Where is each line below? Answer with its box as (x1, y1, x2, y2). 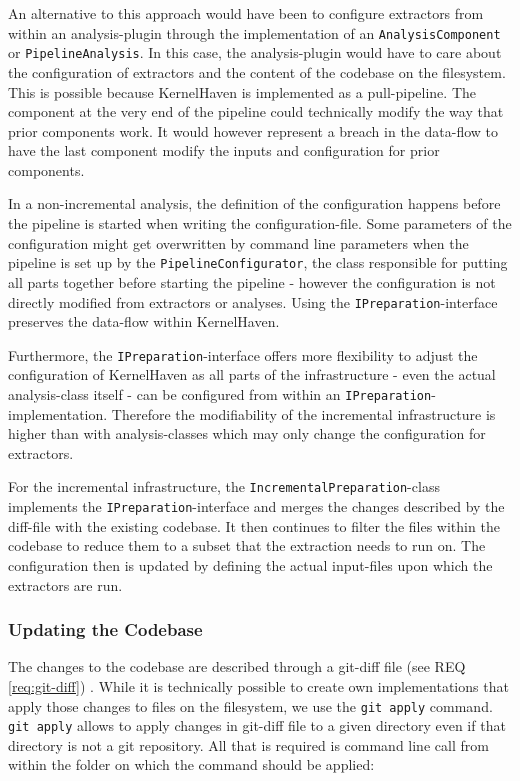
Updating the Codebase (8, 617, 203, 642)
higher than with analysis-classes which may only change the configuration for (8, 423, 486, 444)
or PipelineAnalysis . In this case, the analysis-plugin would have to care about (8, 42, 502, 63)
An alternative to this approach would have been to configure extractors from (8, 3, 484, 23)
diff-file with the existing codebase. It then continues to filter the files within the (8, 515, 500, 536)
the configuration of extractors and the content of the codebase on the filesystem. (8, 61, 506, 82)
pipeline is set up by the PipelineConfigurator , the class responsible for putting (8, 252, 508, 273)
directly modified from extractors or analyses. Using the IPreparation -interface (8, 291, 498, 312)
